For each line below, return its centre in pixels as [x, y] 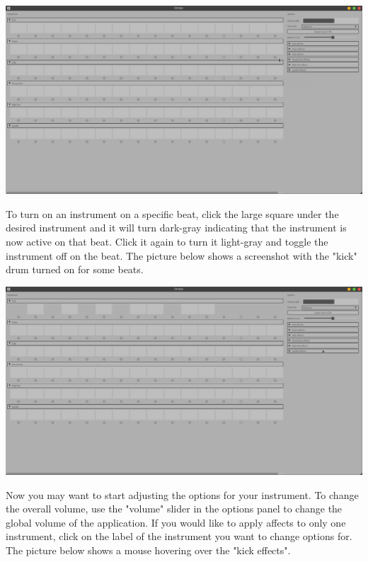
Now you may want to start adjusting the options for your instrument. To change [182, 494]
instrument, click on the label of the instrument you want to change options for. [179, 536]
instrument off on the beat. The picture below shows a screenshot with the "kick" [182, 255]
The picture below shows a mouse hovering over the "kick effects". [148, 550]
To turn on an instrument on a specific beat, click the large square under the [172, 213]
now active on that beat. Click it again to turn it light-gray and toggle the [167, 242]
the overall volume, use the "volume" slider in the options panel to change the [174, 509]
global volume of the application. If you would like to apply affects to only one [176, 522]
